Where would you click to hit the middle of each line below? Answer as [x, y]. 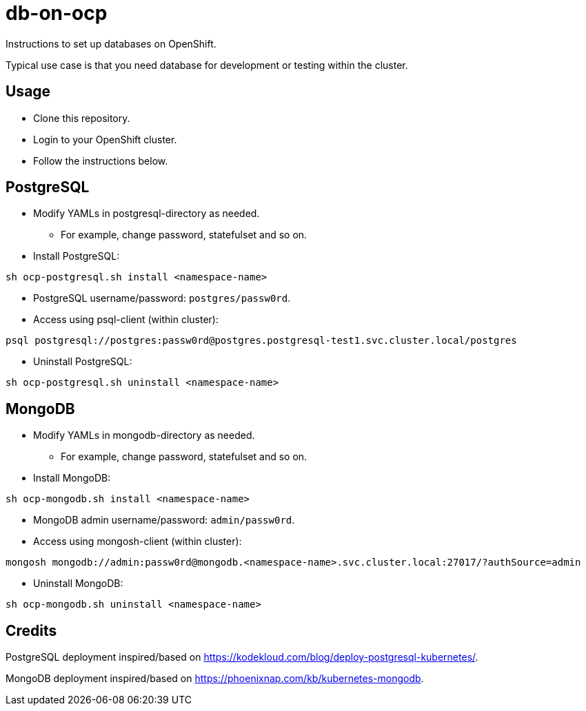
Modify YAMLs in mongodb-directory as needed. [144, 435]
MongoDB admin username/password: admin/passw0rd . [164, 520]
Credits [31, 630]
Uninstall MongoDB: [78, 584]
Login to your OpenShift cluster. [105, 139]
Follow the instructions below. [101, 161]
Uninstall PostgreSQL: [83, 362]
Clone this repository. [82, 118]
